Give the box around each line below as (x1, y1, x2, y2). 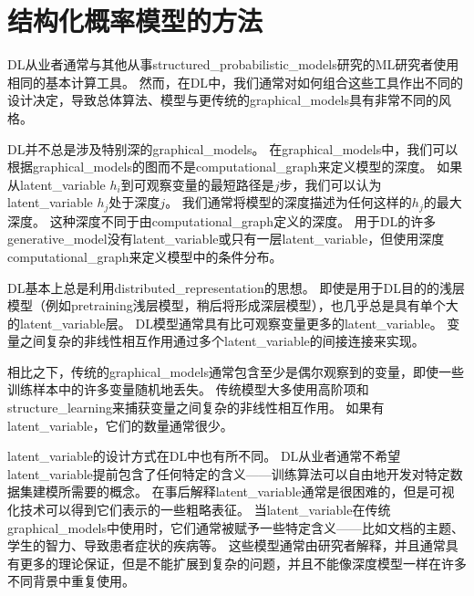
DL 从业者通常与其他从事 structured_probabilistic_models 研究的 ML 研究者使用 (7, 55, 459, 74)
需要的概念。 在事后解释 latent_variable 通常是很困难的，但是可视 (70, 482, 455, 501)
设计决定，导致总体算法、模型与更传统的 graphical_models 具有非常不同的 (7, 90, 439, 110)
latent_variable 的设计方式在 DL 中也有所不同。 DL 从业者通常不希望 (7, 446, 401, 465)
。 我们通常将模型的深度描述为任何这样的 (165, 193, 412, 212)
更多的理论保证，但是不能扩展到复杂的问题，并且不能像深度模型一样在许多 (19, 553, 467, 572)
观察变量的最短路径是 (146, 174, 274, 193)
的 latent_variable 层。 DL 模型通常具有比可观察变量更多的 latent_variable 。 (7, 313, 443, 332)
